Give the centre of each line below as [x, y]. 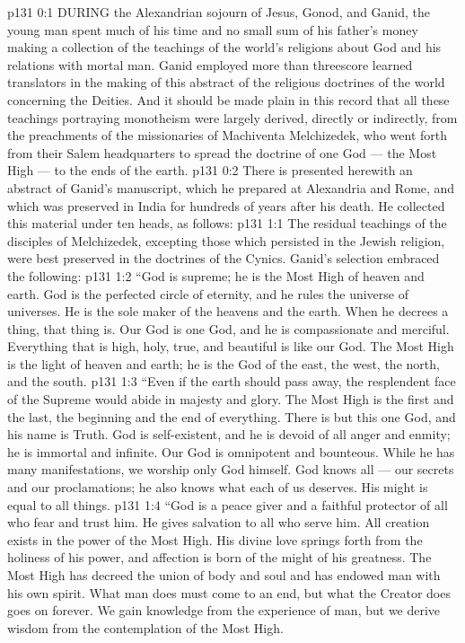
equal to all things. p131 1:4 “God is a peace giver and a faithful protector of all [228, 504]
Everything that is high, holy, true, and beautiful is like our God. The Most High [231, 346]
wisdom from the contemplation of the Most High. [145, 627]
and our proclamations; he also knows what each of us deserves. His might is [218, 487]
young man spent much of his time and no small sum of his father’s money [213, 29]
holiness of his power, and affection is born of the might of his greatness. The [219, 557]
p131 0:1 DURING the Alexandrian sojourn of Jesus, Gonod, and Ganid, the [219, 12]
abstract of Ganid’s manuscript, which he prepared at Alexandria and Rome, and [231, 187]
